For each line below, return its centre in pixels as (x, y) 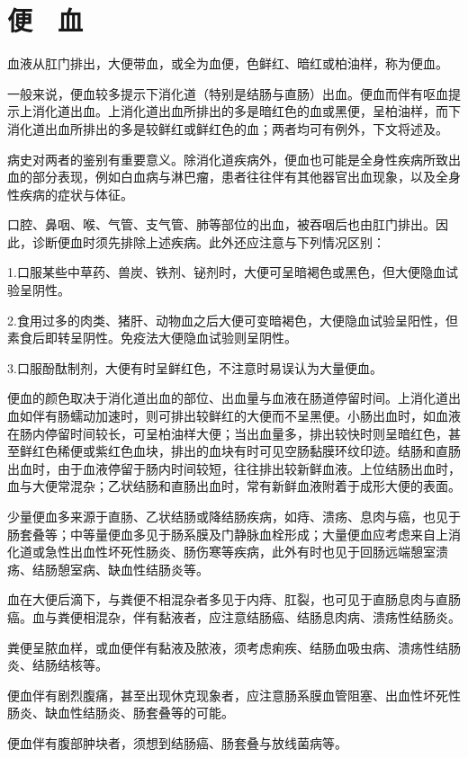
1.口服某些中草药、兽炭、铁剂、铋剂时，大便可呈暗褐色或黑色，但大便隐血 (226, 272)
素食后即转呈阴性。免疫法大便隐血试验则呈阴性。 (152, 338)
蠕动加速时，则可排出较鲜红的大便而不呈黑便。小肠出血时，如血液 (265, 416)
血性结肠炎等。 (164, 569)
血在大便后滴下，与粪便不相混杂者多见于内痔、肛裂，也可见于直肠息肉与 (221, 599)
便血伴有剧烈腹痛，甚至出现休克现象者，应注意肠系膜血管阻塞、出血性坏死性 (234, 695)
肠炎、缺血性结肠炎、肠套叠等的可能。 (121, 713)
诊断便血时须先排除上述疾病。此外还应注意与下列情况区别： (208, 241)
